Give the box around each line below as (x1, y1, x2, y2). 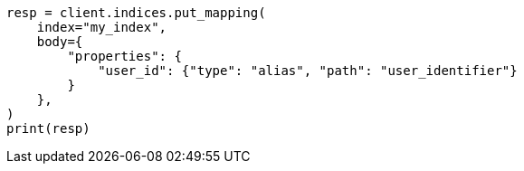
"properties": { (67, 49, 182, 63)
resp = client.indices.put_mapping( (6, 5, 266, 20)
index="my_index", (36, 20, 167, 34)
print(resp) (6, 121, 91, 136)
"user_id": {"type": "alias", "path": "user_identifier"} (98, 63, 518, 78)
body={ (36, 34, 83, 49)
